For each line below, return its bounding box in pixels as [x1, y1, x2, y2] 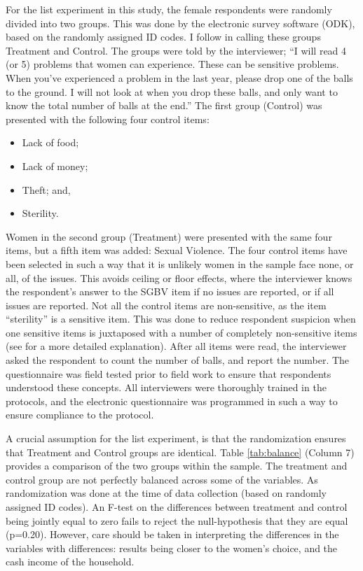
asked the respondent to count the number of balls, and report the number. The [6, 353, 350, 367]
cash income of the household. [6, 554, 135, 569]
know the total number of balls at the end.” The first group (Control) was [6, 98, 322, 113]
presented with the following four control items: [6, 111, 210, 126]
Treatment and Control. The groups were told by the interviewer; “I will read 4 [6, 43, 347, 57]
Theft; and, [22, 182, 71, 197]
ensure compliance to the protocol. [6, 407, 154, 422]
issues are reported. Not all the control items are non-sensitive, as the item [6, 297, 327, 312]
